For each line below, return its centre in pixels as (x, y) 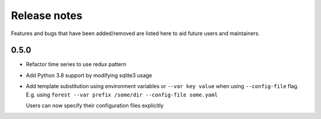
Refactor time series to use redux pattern (76, 64)
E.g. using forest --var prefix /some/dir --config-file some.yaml (122, 95)
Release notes (47, 15)
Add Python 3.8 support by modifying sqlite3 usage (89, 75)
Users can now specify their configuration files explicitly (95, 106)
